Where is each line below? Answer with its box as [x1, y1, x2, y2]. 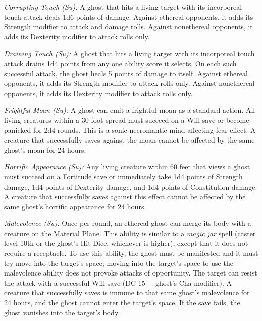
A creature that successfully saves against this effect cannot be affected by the [4, 191, 246, 202]
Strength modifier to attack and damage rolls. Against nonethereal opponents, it [4, 21, 253, 32]
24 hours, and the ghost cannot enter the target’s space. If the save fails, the [4, 297, 240, 308]
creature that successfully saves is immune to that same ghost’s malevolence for [4, 287, 250, 298]
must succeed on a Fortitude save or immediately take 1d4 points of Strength [4, 171, 243, 181]
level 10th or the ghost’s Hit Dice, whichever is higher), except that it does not [4, 238, 248, 248]
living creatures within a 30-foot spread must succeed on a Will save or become [4, 114, 249, 125]
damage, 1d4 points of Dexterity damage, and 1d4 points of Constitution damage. [4, 181, 257, 192]
